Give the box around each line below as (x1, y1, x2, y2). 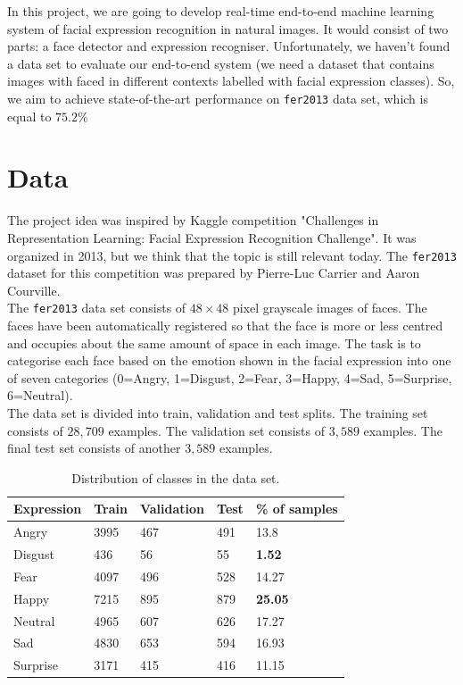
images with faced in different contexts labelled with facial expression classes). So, (7, 71, 455, 90)
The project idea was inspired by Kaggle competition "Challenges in (7, 211, 379, 230)
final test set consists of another (7, 439, 181, 457)
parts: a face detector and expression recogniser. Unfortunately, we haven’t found (7, 37, 451, 55)
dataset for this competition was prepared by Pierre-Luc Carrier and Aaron (7, 263, 420, 282)
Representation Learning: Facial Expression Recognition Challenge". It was (7, 228, 417, 246)
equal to (7, 106, 52, 125)
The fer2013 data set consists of (7, 298, 186, 317)
